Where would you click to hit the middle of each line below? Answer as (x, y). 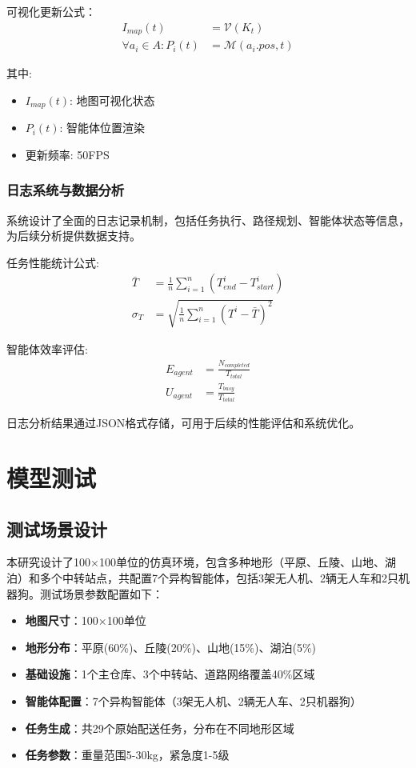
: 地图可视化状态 (112, 100)
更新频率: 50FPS (67, 154)
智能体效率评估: (47, 348)
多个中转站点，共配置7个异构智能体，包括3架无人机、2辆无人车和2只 (219, 577)
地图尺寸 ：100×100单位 (86, 620)
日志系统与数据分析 (66, 190)
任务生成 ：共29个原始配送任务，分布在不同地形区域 (160, 728)
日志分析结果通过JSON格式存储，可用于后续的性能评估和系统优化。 (184, 423)
